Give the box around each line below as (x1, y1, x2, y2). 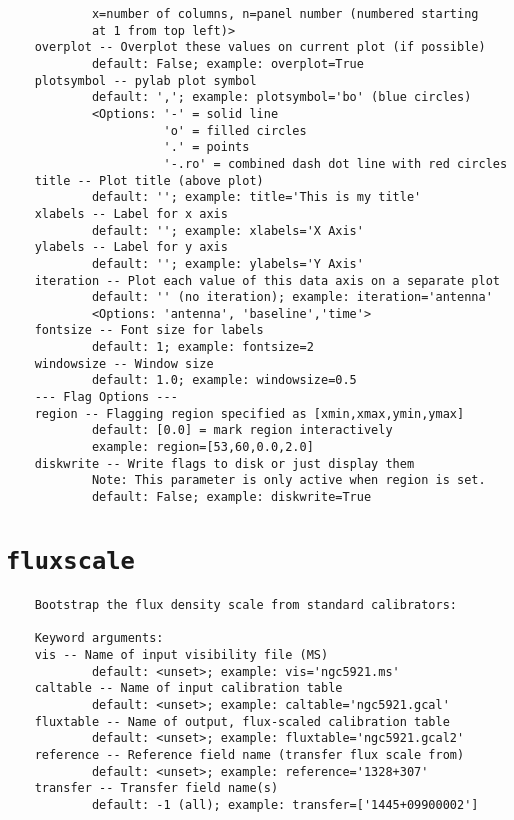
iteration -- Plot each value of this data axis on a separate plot (34, 273, 500, 288)
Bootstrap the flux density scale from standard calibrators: (34, 597, 458, 612)
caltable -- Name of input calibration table (34, 681, 343, 696)
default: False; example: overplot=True (91, 56, 364, 71)
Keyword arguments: (34, 631, 164, 646)
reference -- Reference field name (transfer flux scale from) (34, 747, 465, 762)
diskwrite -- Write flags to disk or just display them (34, 456, 415, 471)
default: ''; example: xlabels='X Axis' (91, 223, 364, 238)
